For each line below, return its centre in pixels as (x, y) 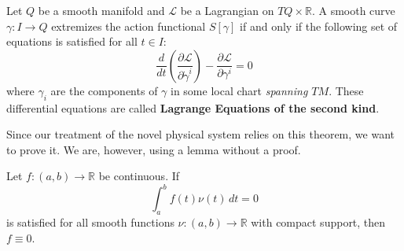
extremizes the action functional (129, 26)
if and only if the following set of (319, 26)
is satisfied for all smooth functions (90, 222)
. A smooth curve (353, 10)
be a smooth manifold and (101, 10)
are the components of (104, 90)
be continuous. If (139, 176)
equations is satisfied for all (72, 41)
